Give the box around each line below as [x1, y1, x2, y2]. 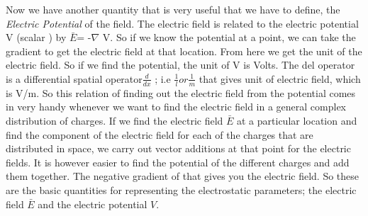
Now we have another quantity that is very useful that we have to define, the [6, 2, 340, 16]
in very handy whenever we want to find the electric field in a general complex [6, 99, 347, 114]
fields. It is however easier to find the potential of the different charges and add [6, 154, 350, 169]
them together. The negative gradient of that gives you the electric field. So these [6, 169, 359, 183]
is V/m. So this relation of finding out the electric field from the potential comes [6, 85, 356, 100]
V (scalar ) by [6, 30, 67, 45]
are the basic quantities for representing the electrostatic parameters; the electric [6, 182, 357, 197]
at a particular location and [237, 113, 357, 127]
